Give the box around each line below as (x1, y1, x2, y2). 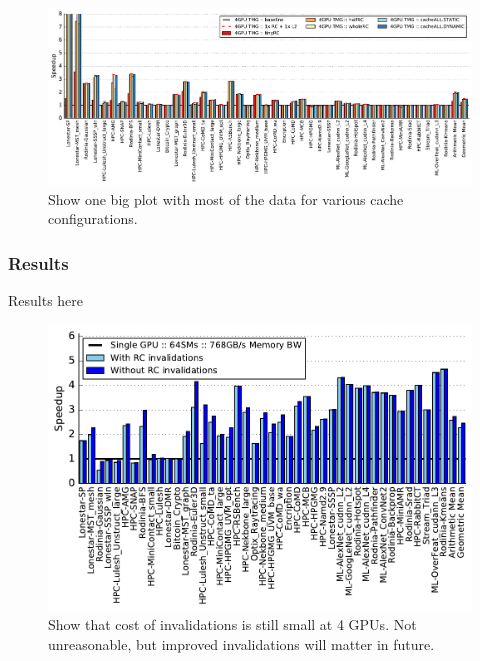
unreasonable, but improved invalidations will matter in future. (48, 634, 435, 655)
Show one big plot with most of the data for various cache (48, 188, 404, 209)
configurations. (48, 208, 138, 229)
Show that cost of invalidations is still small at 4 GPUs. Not (48, 614, 417, 635)
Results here (8, 289, 84, 310)
